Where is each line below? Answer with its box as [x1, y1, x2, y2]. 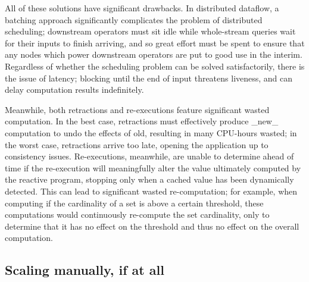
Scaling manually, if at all [5, 261, 164, 279]
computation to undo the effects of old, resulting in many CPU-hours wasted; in [5, 126, 297, 139]
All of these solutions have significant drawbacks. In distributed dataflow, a [5, 2, 279, 14]
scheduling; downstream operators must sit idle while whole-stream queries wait [5, 25, 296, 37]
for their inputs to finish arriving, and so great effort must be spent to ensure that [5, 36, 305, 49]
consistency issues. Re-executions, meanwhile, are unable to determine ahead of [5, 150, 294, 162]
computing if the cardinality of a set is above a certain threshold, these [5, 196, 264, 209]
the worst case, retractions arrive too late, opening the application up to [5, 138, 269, 151]
